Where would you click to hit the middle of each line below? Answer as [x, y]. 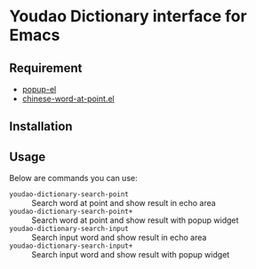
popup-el [39, 89]
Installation [41, 127]
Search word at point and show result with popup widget [135, 220]
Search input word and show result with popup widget [131, 255]
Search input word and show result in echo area [119, 238]
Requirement [46, 68]
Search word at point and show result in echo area [124, 203]
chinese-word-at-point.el [68, 99]
